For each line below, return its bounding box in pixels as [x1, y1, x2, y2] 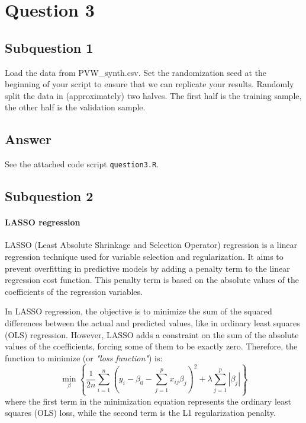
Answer [5, 130, 52, 148]
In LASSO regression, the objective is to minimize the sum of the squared [5, 305, 272, 317]
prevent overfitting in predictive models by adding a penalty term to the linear [5, 262, 290, 274]
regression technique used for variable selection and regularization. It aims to [5, 250, 284, 262]
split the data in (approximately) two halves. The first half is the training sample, [5, 89, 302, 101]
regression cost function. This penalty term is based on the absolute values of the [5, 273, 299, 286]
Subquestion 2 [5, 187, 94, 205]
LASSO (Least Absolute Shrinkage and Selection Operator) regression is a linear [5, 238, 298, 251]
